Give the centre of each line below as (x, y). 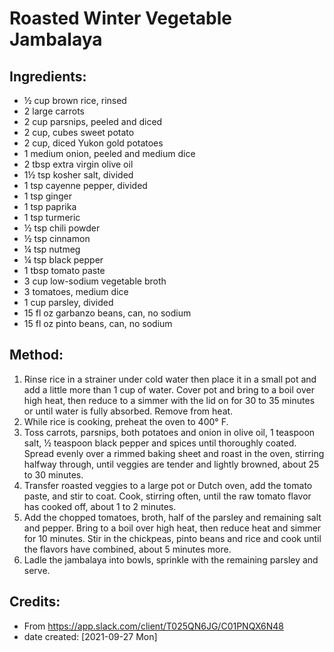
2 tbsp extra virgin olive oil (78, 164)
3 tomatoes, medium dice (76, 291)
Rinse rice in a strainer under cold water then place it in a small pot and (170, 379)
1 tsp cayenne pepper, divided (85, 185)
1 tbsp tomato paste (64, 270)
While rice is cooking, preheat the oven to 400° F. (126, 421)
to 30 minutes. (53, 474)
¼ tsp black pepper (63, 260)
